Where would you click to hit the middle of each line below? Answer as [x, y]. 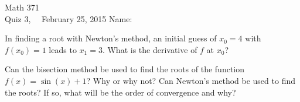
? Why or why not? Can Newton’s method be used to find [191, 80]
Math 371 [22, 7]
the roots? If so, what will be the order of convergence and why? [120, 92]
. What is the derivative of [150, 49]
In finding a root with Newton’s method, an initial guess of [111, 38]
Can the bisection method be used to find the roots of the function [125, 69]
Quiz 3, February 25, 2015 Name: [69, 18]
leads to [63, 49]
